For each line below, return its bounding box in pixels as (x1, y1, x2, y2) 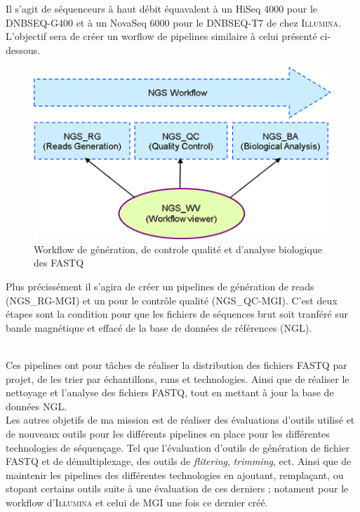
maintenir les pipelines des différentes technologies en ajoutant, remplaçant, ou (6, 467, 344, 482)
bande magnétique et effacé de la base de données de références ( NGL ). (6, 320, 312, 335)
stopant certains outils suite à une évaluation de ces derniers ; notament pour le (6, 481, 349, 496)
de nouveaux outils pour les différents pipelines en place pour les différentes (6, 426, 330, 440)
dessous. (6, 42, 41, 57)
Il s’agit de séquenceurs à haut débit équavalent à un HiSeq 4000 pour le (6, 1, 318, 15)
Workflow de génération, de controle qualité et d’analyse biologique (34, 241, 322, 256)
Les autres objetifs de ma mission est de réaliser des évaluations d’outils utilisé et (6, 412, 355, 427)
